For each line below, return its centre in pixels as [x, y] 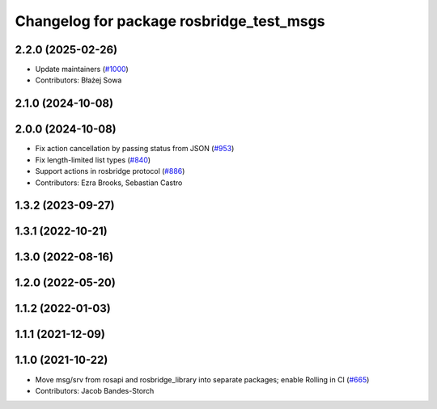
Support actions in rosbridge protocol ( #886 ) [110, 171]
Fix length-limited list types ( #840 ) [93, 160]
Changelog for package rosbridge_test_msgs [170, 21]
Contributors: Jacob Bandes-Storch [95, 390]
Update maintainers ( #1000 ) [82, 70]
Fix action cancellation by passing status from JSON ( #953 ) [135, 149]
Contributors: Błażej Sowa [78, 80]
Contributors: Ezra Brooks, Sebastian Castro [109, 183]
